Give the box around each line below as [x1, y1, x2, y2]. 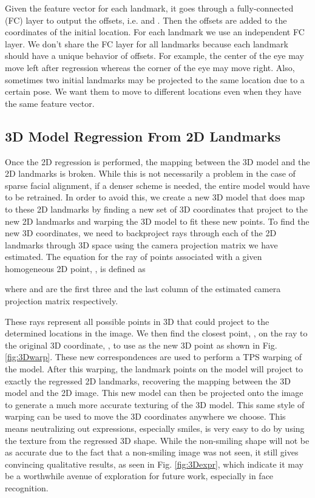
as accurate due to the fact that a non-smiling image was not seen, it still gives [5, 446, 299, 459]
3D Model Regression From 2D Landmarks [5, 126, 281, 145]
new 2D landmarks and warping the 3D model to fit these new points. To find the [5, 214, 310, 227]
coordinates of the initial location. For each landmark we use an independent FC [5, 26, 305, 38]
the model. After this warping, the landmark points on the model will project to [5, 363, 303, 375]
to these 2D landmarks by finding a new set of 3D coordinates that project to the [5, 202, 308, 215]
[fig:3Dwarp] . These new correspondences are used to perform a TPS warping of [5, 350, 302, 363]
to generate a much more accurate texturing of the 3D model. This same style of [5, 398, 305, 411]
